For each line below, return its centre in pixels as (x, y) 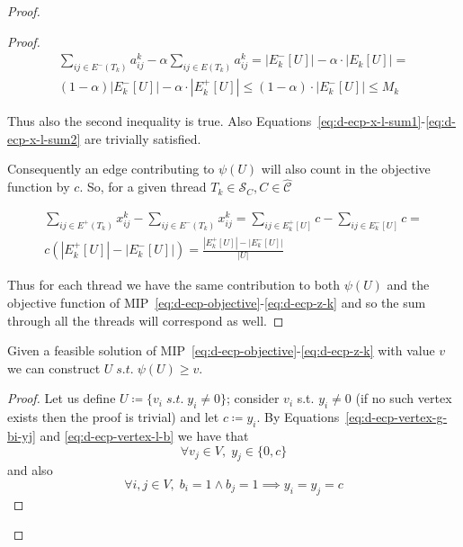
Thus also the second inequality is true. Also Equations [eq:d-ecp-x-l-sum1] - (217, 121)
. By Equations (298, 417)
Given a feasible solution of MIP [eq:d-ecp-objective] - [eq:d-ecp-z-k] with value (221, 350)
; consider (253, 398)
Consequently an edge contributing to (111, 169)
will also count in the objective (346, 169)
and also (30, 470)
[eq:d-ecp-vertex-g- (396, 417)
